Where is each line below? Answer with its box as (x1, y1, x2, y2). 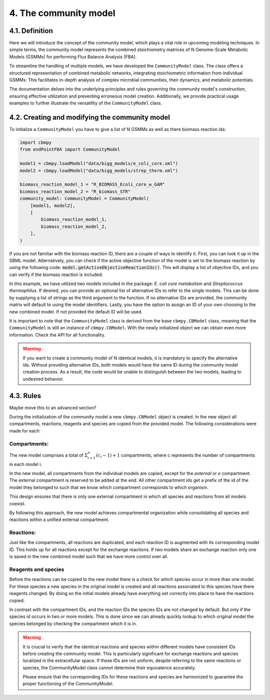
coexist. (9, 500, 26, 506)
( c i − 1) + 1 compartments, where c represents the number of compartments (95, 452, 255, 459)
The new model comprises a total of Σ (9, 452, 88, 458)
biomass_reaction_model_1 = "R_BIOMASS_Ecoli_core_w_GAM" (19, 181, 165, 187)
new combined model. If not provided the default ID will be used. (9, 308, 142, 314)
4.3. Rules (9, 391, 41, 400)
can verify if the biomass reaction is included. (9, 271, 103, 277)
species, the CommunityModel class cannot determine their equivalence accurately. (22, 664, 196, 670)
